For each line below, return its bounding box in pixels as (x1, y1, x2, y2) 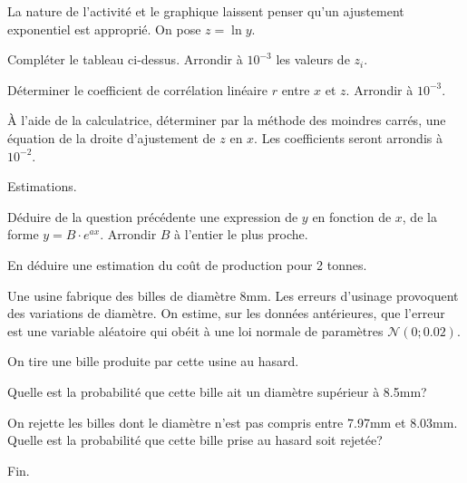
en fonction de (312, 207, 392, 226)
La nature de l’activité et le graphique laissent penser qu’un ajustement (7, 2, 404, 20)
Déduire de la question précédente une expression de (7, 207, 298, 226)
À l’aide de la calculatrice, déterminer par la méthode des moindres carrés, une (7, 111, 446, 130)
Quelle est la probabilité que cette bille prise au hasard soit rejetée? (7, 430, 383, 449)
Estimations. (7, 177, 77, 196)
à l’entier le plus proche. (174, 225, 308, 244)
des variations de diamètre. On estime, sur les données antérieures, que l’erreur (7, 304, 445, 323)
